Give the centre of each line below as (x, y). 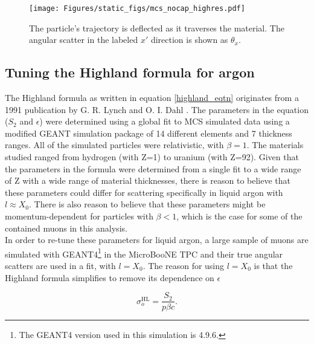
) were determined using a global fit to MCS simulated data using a (165, 121)
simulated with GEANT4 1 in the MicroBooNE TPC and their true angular (144, 253)
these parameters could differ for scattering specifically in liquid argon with (144, 192)
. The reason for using (184, 266)
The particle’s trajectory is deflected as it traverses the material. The (157, 28)
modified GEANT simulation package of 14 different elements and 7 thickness (149, 133)
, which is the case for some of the (239, 216)
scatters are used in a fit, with (60, 266)
